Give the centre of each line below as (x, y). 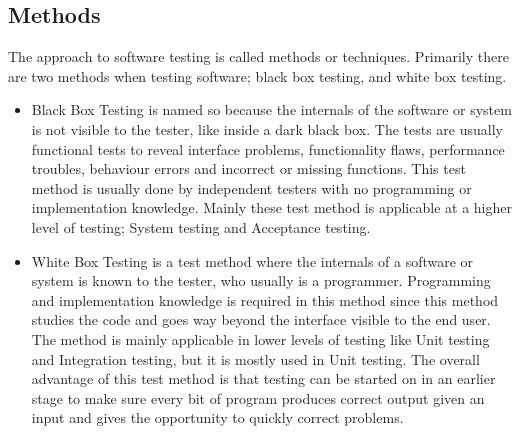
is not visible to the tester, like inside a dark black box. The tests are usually (267, 128)
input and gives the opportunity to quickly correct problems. (217, 417)
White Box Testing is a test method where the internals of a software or (252, 260)
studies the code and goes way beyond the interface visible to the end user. (261, 319)
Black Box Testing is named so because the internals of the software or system (271, 109)
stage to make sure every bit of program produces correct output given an (258, 397)
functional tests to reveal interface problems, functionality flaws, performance (268, 148)
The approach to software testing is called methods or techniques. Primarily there (258, 56)
